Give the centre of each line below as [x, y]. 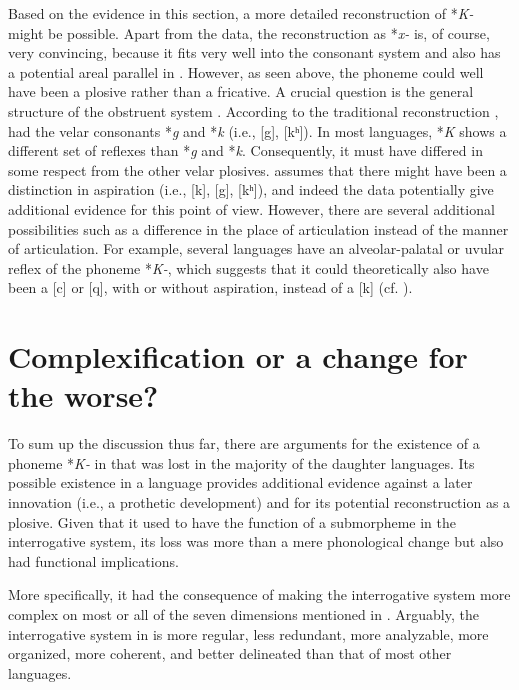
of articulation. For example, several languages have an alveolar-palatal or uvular [256, 248]
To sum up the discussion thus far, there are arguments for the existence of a [244, 443]
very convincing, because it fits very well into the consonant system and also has [254, 52]
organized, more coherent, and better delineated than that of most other [230, 653]
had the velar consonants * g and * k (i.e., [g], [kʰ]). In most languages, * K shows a [257, 130]
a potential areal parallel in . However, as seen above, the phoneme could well [246, 71]
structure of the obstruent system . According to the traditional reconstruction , [253, 110]
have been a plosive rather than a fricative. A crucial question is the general [241, 91]
